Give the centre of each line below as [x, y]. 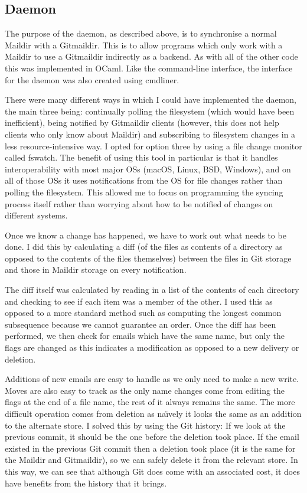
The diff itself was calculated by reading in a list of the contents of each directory [152, 290]
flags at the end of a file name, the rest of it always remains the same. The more [150, 402]
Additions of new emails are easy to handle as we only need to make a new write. [152, 379]
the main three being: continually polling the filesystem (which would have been [150, 111]
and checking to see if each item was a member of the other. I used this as [139, 301]
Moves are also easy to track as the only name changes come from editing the [145, 390]
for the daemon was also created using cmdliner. [92, 79]
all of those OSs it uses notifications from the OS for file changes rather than [144, 180]
